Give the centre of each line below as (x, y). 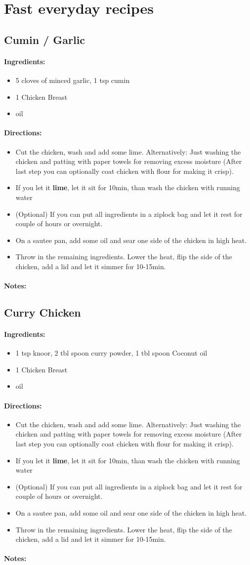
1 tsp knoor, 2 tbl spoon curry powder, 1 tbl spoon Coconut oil (111, 353)
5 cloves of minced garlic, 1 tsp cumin (73, 80)
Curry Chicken (42, 312)
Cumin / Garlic (45, 39)
